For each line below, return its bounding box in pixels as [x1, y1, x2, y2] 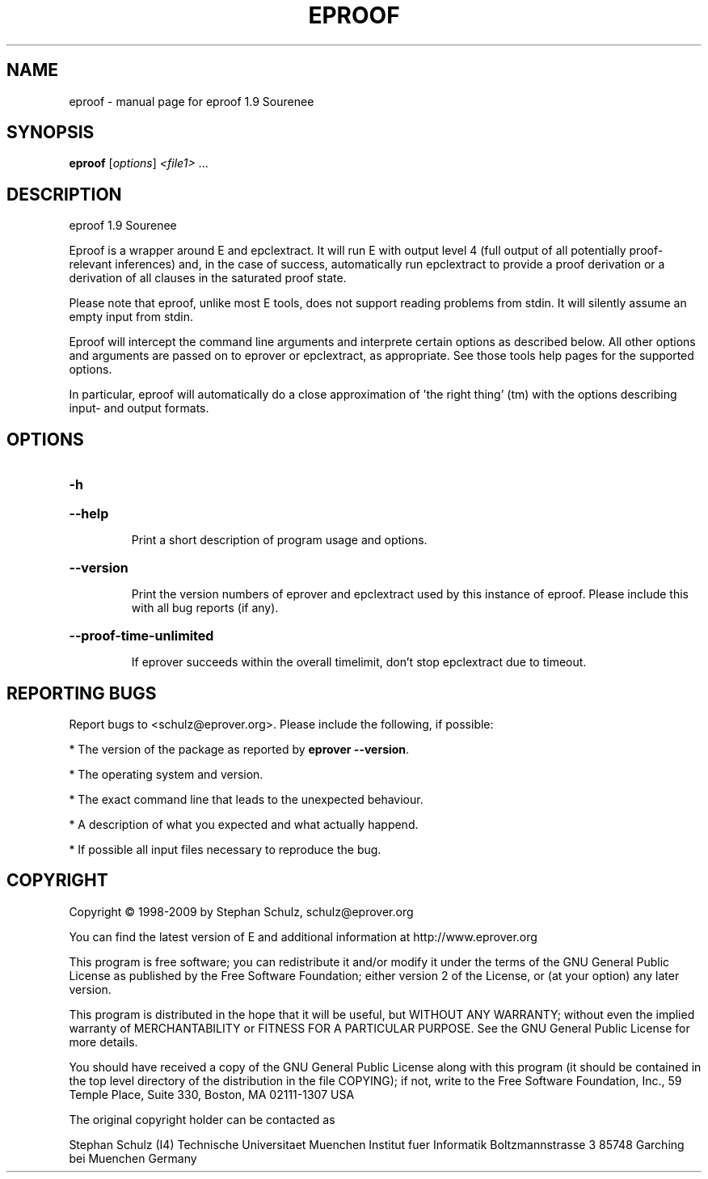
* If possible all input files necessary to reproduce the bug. [69, 842, 381, 856]
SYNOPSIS [6, 122, 95, 143]
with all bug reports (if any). [131, 601, 279, 615]
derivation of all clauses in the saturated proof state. [69, 271, 347, 285]
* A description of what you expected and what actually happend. [69, 817, 419, 831]
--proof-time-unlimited [69, 628, 214, 644]
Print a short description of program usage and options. [131, 533, 428, 547]
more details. [69, 1034, 138, 1049]
